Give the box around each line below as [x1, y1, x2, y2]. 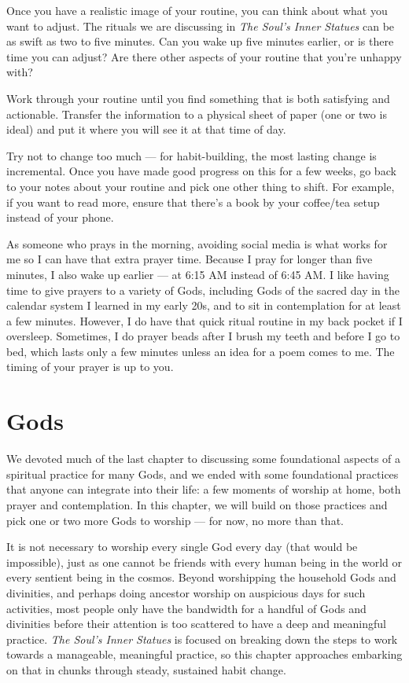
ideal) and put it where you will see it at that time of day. [6, 121, 286, 138]
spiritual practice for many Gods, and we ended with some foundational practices [6, 465, 399, 482]
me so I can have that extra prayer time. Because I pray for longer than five [6, 251, 373, 267]
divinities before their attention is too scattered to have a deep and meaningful [6, 615, 386, 632]
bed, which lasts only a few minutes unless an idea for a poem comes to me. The [6, 343, 395, 359]
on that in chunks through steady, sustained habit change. [6, 661, 286, 677]
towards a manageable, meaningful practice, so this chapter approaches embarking [6, 646, 403, 663]
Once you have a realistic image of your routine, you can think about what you [6, 2, 388, 18]
